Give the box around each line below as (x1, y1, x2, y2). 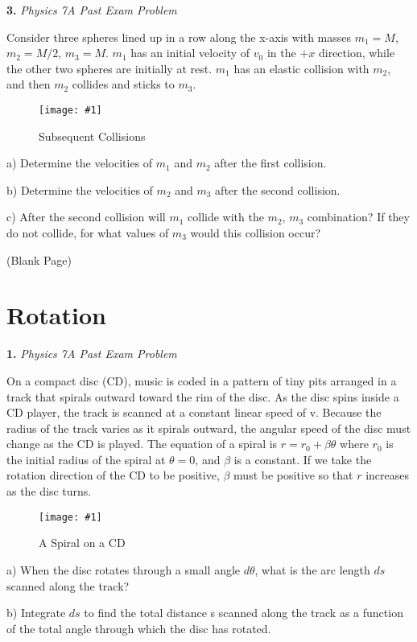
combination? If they (307, 208, 410, 225)
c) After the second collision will (6, 208, 166, 225)
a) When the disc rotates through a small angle (6, 561, 241, 578)
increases (365, 467, 409, 484)
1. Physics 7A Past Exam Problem (6, 345, 177, 362)
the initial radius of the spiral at (6, 451, 166, 467)
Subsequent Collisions (39, 127, 146, 144)
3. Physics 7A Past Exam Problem (6, 2, 177, 18)
